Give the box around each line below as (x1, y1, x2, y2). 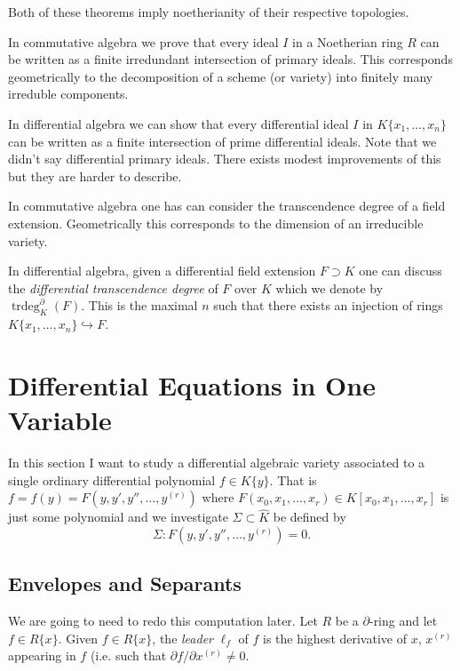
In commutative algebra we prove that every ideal (8, 32, 279, 51)
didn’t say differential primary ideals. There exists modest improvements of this (8, 149, 441, 168)
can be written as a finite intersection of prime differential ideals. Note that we (8, 132, 437, 150)
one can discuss (359, 261, 442, 280)
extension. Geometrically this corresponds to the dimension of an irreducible (8, 213, 424, 232)
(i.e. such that (90, 646, 167, 665)
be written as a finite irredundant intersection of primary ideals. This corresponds (8, 50, 453, 68)
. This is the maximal (81, 296, 198, 315)
